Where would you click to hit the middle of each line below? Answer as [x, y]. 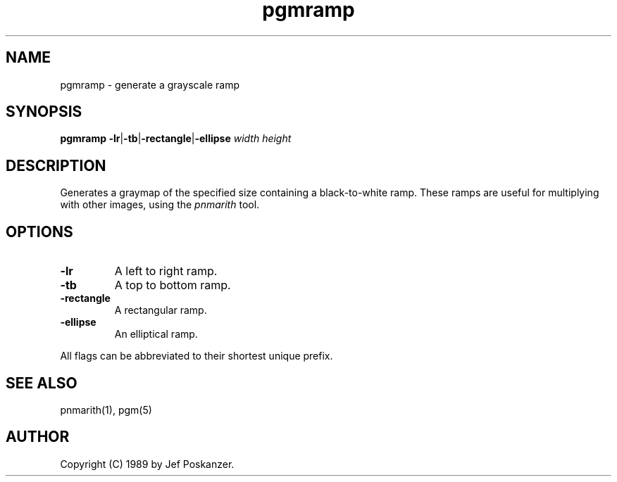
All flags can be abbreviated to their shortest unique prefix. [197, 356]
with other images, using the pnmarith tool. [160, 205]
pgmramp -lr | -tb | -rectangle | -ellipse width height [176, 139]
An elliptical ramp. [156, 334]
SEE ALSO [42, 383]
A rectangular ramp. [161, 310]
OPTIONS [39, 232]
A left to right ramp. [166, 271]
